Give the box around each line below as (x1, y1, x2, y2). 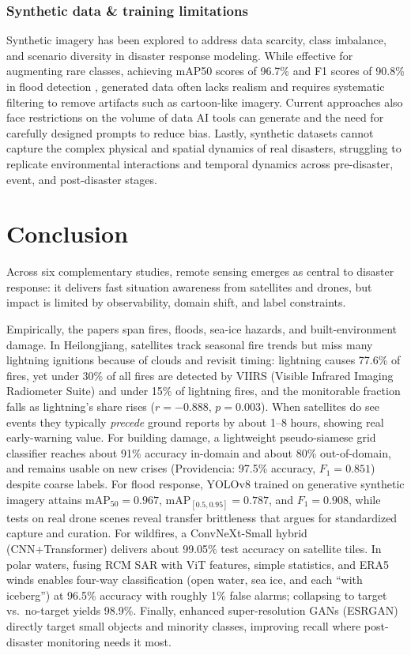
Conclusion (6, 217, 129, 250)
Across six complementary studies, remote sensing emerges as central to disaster (6, 263, 394, 280)
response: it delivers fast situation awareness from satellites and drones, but (6, 278, 372, 295)
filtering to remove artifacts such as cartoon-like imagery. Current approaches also (6, 93, 403, 110)
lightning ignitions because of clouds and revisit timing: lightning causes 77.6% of (6, 352, 401, 368)
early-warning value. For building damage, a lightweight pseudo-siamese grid (6, 429, 376, 446)
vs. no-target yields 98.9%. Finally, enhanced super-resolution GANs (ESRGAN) (6, 602, 398, 619)
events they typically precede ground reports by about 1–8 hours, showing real (6, 413, 384, 430)
